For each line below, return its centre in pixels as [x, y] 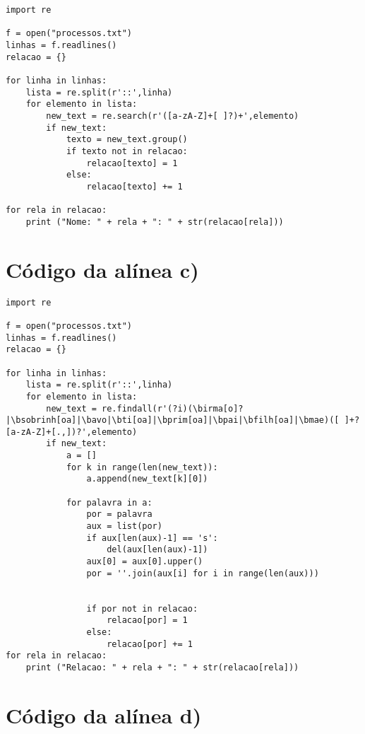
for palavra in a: [109, 502]
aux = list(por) [124, 526]
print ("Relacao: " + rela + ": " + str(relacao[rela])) [162, 667]
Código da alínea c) [102, 269]
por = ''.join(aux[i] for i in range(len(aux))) [203, 573]
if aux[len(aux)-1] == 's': [152, 538]
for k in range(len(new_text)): [142, 467]
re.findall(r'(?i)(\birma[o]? [173, 408]
